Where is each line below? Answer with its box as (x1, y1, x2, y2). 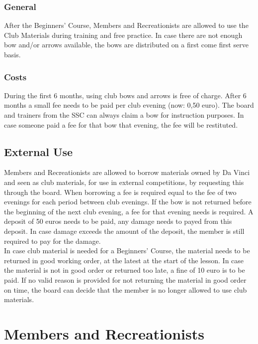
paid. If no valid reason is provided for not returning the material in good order (4, 274, 247, 285)
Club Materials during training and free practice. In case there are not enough (4, 29, 243, 40)
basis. (4, 49, 21, 59)
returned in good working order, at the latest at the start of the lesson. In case (4, 255, 244, 265)
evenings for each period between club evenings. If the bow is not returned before (4, 196, 252, 207)
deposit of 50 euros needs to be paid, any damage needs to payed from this (4, 216, 232, 226)
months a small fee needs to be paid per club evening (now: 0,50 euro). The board (4, 100, 254, 110)
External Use (4, 144, 73, 159)
